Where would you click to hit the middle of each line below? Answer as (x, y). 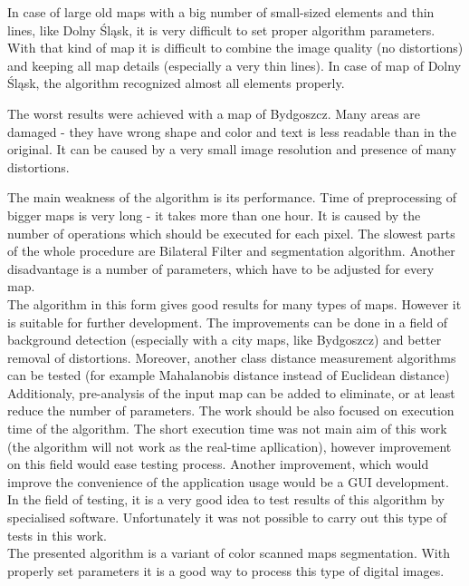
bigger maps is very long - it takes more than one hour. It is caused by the (214, 215)
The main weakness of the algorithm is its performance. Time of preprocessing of (232, 197)
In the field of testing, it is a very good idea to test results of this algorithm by (226, 499)
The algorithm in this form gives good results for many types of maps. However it (234, 303)
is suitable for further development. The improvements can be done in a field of (228, 322)
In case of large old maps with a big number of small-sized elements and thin (221, 12)
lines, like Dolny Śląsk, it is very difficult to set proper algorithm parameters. (221, 29)
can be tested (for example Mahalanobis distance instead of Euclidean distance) (229, 375)
